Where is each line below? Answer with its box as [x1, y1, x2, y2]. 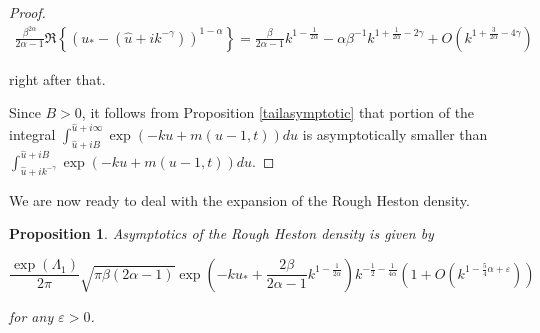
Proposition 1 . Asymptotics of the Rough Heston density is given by [9, 223, 434, 244]
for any [9, 305, 54, 326]
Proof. [9, 2, 46, 22]
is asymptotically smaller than [302, 123, 488, 144]
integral [9, 123, 56, 144]
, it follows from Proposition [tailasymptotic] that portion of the [81, 102, 475, 123]
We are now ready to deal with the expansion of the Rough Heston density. [9, 189, 470, 210]
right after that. [9, 68, 106, 89]
